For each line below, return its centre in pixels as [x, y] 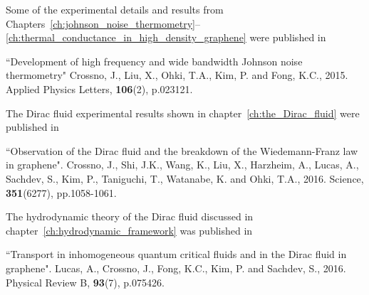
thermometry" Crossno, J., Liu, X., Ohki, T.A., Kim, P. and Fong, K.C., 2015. [177, 75]
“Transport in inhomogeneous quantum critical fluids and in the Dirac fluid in [176, 254]
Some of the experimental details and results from [115, 9]
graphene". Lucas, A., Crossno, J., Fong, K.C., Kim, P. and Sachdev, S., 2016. [176, 268]
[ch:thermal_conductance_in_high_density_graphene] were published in [166, 37]
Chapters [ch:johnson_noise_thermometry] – [103, 23]
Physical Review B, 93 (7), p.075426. [85, 282]
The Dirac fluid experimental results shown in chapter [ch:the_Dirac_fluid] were [183, 113]
